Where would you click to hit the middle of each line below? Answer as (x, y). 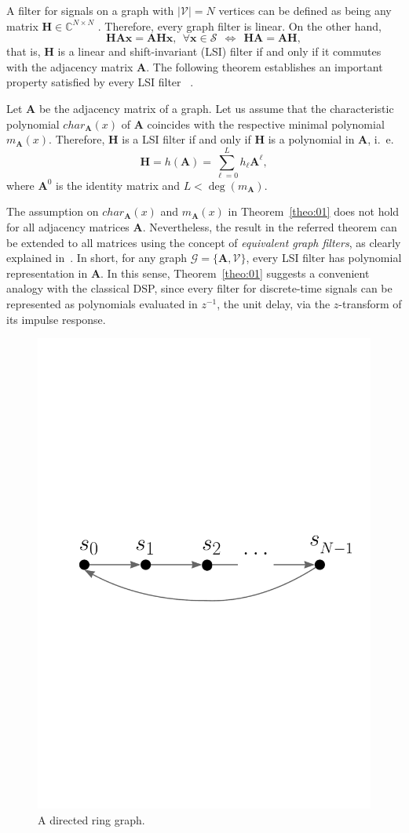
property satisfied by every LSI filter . (100, 82)
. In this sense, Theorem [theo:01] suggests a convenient (235, 273)
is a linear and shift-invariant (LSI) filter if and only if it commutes (219, 51)
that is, (24, 51)
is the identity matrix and (118, 185)
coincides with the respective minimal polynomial (266, 124)
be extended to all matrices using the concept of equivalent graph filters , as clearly (204, 242)
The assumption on (53, 211)
